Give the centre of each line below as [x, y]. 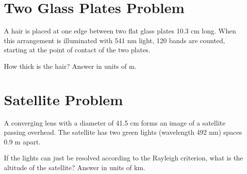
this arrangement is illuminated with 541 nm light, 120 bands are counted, [115, 40]
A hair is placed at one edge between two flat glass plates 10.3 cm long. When [120, 31]
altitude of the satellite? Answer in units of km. [75, 167]
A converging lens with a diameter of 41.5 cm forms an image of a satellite [115, 122]
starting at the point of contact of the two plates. [77, 50]
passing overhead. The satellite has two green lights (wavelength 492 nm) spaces [123, 132]
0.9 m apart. [22, 141]
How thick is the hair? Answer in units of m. [70, 66]
